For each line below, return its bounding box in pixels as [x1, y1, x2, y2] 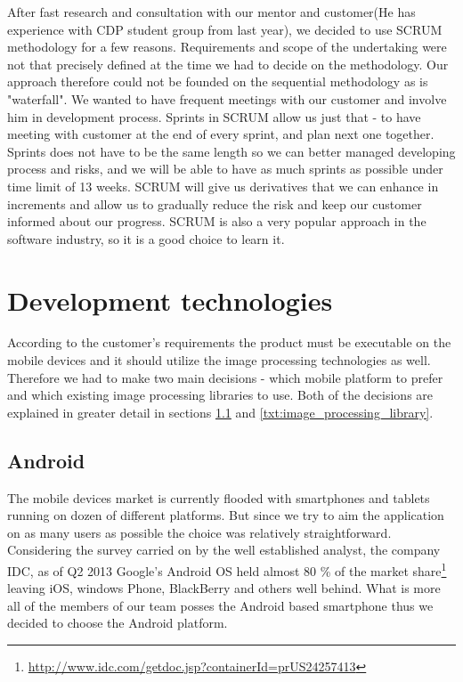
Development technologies [7, 281, 333, 318]
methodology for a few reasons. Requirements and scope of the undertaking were [7, 37, 447, 56]
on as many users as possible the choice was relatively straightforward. [7, 523, 392, 541]
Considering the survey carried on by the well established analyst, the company [7, 540, 441, 559]
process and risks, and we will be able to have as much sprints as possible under [7, 159, 443, 178]
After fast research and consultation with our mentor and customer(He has [7, 3, 416, 20]
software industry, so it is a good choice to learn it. [7, 229, 285, 248]
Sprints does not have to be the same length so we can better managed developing [7, 142, 456, 160]
